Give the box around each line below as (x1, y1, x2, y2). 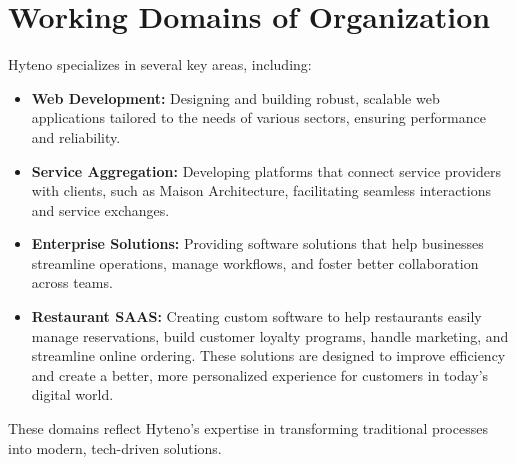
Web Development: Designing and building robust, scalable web (31, 87, 440, 108)
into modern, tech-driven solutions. (8, 437, 222, 458)
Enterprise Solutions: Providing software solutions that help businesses (31, 233, 484, 254)
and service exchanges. (31, 199, 170, 220)
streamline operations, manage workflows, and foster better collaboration (31, 252, 479, 273)
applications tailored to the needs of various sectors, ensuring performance (31, 107, 486, 128)
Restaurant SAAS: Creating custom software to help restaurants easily (31, 306, 482, 327)
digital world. (31, 384, 114, 405)
